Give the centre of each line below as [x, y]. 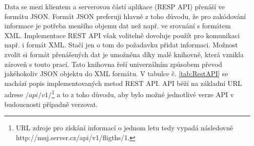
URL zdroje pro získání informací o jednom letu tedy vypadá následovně [124, 128]
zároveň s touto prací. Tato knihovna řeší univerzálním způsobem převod [113, 64]
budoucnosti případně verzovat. [51, 104]
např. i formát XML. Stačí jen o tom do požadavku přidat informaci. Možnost [121, 45]
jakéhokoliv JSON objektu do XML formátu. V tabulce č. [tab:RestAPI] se [116, 73]
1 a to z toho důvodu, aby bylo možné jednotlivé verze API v [143, 94]
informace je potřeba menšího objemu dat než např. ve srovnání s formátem [118, 26]
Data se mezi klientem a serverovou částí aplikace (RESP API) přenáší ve [115, 6]
